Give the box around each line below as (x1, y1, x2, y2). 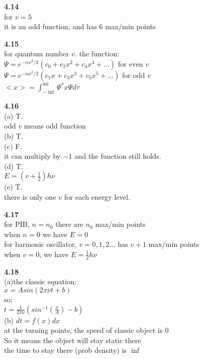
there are (55, 219, 83, 229)
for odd (122, 69, 145, 80)
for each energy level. (64, 192, 130, 202)
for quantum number (4, 48, 69, 59)
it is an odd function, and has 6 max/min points (4, 21, 156, 32)
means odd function (24, 120, 86, 131)
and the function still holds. (74, 151, 162, 161)
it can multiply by (4, 151, 61, 161)
